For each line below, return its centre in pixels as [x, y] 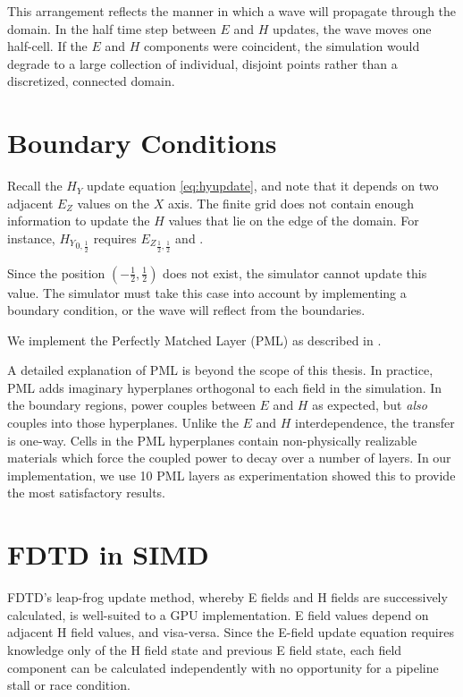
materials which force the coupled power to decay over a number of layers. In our [229, 458]
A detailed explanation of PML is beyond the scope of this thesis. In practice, [220, 370]
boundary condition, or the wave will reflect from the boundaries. [186, 310]
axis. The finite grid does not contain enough [291, 203]
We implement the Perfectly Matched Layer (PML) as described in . [194, 340]
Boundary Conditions [142, 143]
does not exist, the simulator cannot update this [295, 272]
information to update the [79, 221]
